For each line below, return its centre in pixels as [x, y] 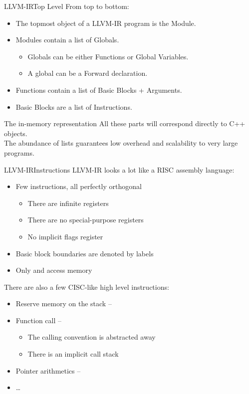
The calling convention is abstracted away [92, 337]
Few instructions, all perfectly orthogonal [79, 186]
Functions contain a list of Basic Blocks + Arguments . [99, 90]
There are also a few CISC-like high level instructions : [87, 287]
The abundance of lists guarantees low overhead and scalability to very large [121, 143]
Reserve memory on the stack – [64, 303]
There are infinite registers [68, 203]
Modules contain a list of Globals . [67, 40]
